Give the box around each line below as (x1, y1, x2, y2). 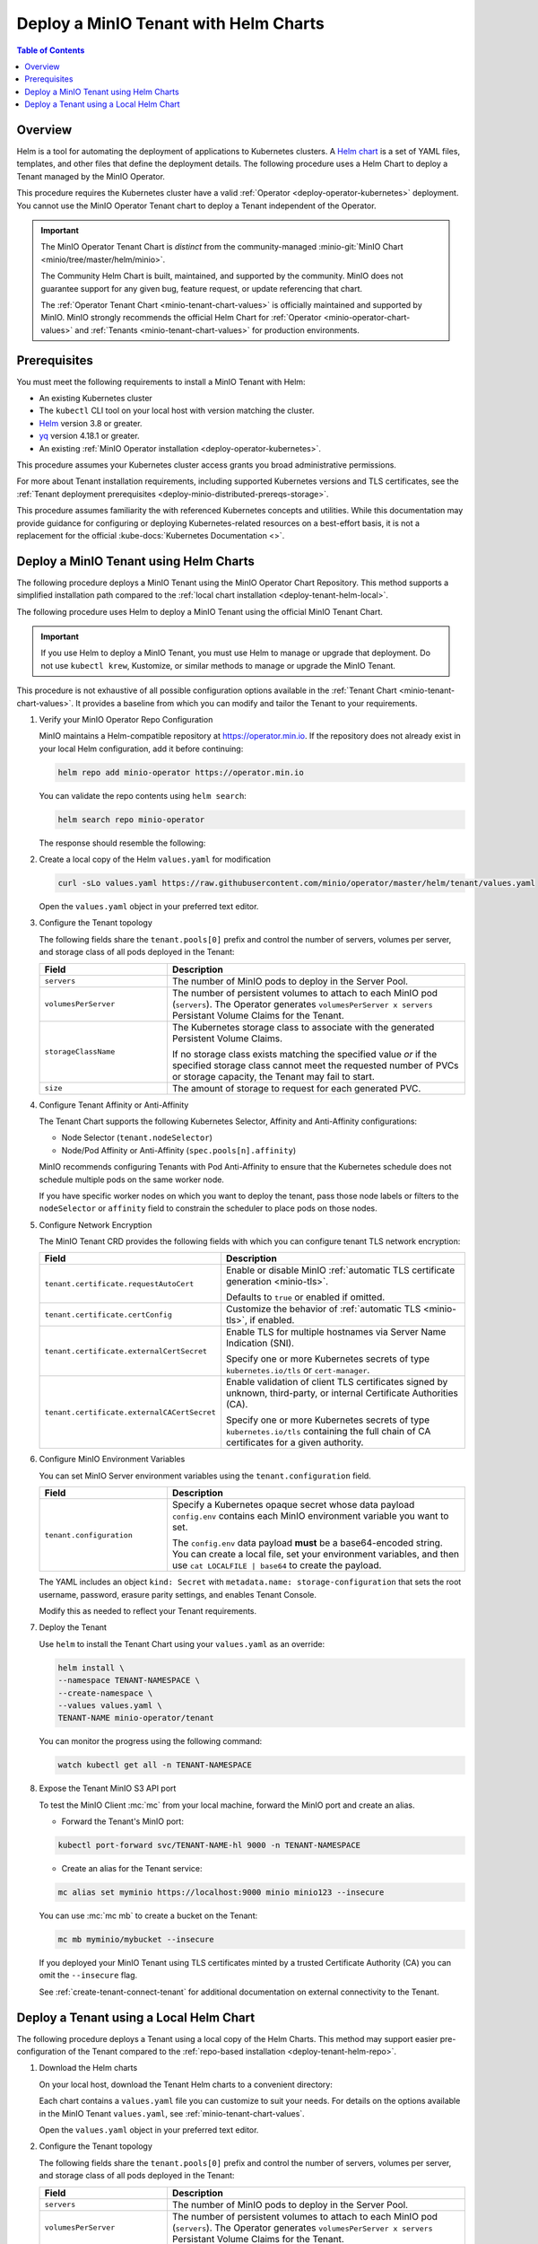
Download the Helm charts (39, 2063, 138, 2073)
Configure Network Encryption (39, 1219, 152, 1230)
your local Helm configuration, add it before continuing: (39, 743, 244, 754)
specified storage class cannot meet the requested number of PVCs (171, 1059, 459, 1072)
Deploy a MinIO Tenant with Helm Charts (16, 13, 325, 33)
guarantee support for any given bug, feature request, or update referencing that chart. (40, 283, 363, 294)
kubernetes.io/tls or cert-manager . (225, 1364, 370, 1377)
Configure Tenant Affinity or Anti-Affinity (39, 1100, 189, 1110)
